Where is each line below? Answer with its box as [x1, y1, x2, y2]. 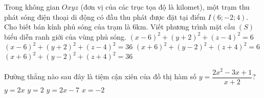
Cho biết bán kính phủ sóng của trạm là [4, 21, 130, 32]
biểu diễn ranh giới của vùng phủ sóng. [4, 31, 126, 42]
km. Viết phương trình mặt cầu [136, 21, 235, 32]
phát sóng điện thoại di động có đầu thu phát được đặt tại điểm [4, 11, 206, 22]
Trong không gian [4, 2, 60, 12]
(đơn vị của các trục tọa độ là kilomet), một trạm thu [80, 2, 250, 12]
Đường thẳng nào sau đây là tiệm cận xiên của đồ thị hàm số [4, 71, 197, 82]
